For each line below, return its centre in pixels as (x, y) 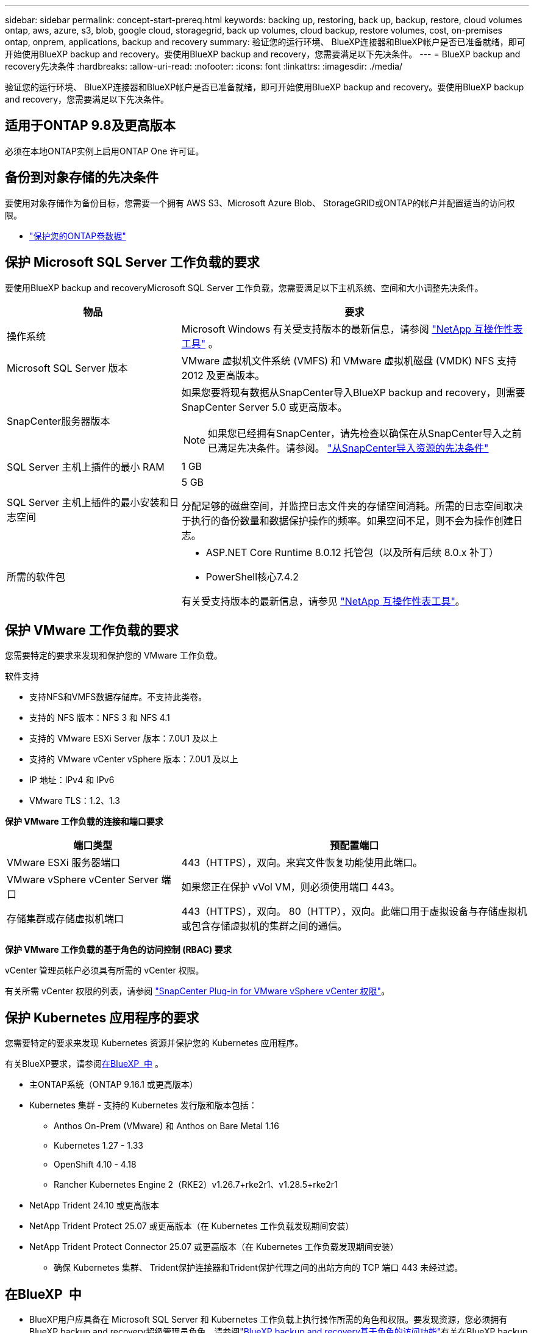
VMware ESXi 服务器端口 (64, 863)
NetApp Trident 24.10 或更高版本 (94, 1205)
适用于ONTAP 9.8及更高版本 (90, 126)
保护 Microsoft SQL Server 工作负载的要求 (132, 262)
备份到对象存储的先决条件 (82, 178)
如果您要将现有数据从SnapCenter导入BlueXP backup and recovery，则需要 (353, 392)
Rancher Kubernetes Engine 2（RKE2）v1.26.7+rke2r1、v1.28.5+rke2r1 (196, 1185)
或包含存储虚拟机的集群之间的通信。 (264, 926)
